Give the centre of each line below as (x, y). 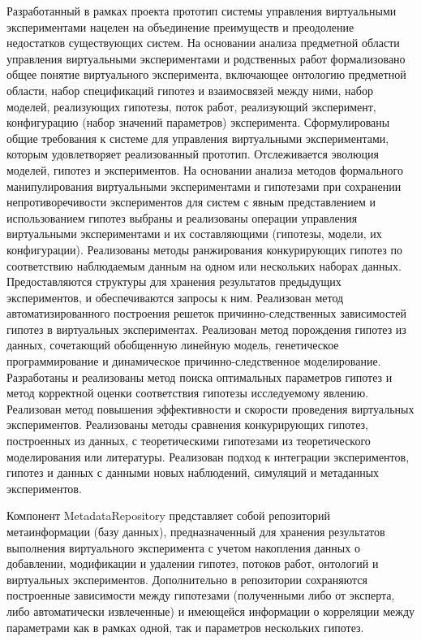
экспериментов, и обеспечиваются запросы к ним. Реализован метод (175, 297)
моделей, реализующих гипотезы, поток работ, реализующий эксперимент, (191, 106)
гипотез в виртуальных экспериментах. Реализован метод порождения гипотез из (206, 329)
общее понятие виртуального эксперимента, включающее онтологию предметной (206, 74)
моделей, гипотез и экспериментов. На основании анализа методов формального (205, 169)
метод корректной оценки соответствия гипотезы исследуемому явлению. (188, 393)
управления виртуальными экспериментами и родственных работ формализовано (206, 58)
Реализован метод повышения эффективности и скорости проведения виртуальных (210, 408)
